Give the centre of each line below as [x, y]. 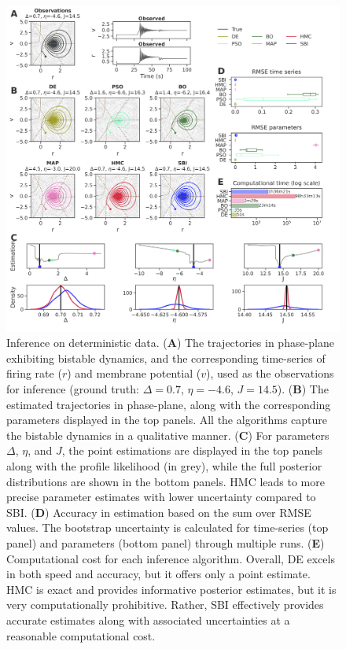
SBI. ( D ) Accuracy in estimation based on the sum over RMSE [159, 512]
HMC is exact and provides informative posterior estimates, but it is [171, 589]
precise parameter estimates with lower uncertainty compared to [161, 497]
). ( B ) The [303, 389]
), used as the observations [270, 373]
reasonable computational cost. [81, 635]
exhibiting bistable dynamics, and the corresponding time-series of [166, 358]
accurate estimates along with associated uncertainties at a [148, 619]
